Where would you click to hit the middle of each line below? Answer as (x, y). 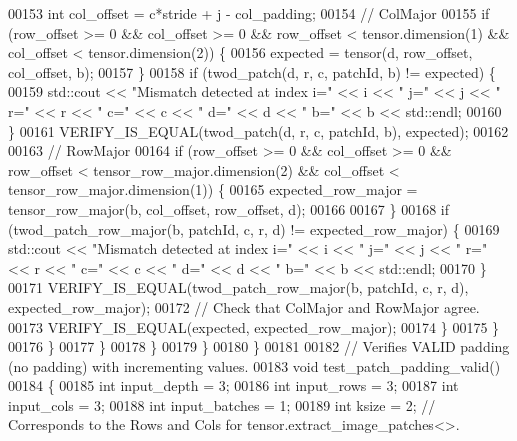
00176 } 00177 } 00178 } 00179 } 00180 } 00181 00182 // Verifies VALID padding (259, 346)
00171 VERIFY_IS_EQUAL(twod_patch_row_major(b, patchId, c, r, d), (238, 287)
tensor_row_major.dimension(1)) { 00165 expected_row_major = (213, 189)
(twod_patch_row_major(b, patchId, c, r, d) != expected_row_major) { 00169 (254, 228)
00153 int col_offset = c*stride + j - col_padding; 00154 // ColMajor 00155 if (249, 13)
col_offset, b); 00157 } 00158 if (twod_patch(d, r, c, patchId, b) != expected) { (252, 71)
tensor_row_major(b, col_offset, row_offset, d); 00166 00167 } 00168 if (228, 208)
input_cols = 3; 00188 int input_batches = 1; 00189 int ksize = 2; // (222, 404)
